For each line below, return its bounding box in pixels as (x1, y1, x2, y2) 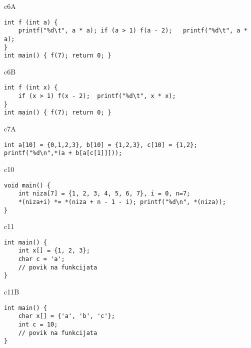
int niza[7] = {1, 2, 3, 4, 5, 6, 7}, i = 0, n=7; (18, 190, 190, 197)
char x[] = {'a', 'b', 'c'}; (18, 312, 115, 320)
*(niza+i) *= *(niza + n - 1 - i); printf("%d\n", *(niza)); (18, 198, 226, 205)
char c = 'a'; (18, 255, 65, 263)
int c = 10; (18, 321, 58, 328)
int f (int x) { (4, 84, 58, 91)
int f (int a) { (4, 18, 58, 26)
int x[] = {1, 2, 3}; (18, 247, 90, 254)
